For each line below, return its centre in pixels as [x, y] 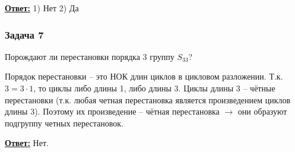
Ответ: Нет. [27, 143]
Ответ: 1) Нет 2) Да [42, 8]
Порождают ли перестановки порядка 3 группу [90, 56]
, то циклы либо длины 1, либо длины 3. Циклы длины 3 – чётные [154, 88]
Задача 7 [24, 34]
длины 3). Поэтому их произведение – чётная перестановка [112, 111]
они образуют [262, 111]
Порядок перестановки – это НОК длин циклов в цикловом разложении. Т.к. [144, 76]
